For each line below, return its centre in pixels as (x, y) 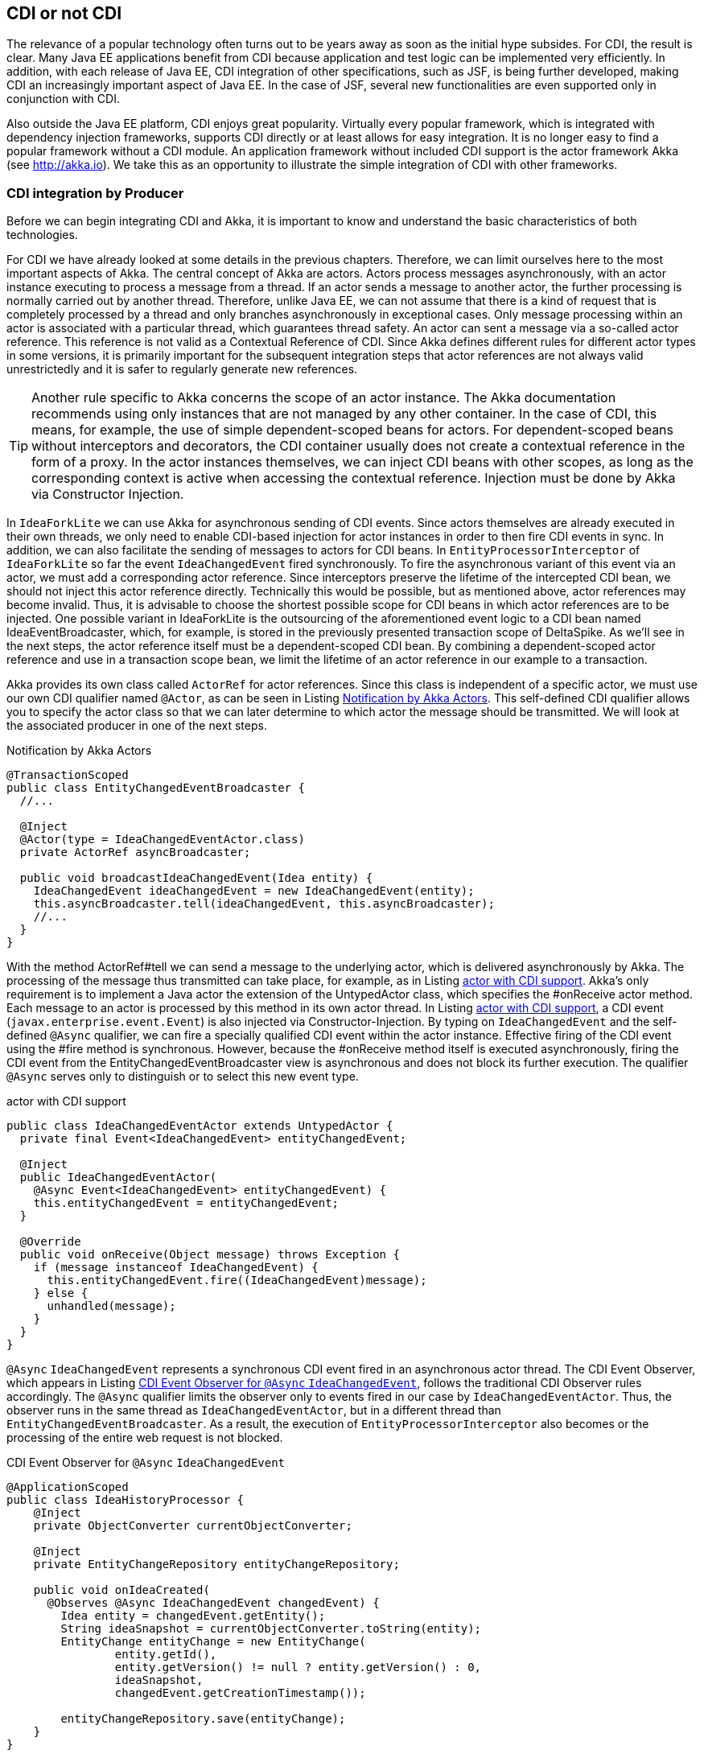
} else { (61, 1293)
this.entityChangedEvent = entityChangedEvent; (186, 1203)
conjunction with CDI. (63, 99)
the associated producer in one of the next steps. (137, 726)
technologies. (42, 235)
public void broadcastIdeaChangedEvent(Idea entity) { (196, 878)
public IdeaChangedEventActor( (118, 1178)
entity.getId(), (166, 1655)
